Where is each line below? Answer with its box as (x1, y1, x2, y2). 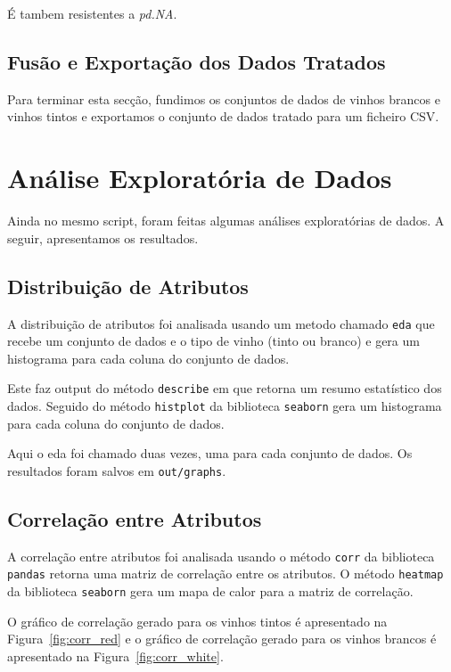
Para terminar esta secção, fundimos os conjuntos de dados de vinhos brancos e (7, 89, 440, 108)
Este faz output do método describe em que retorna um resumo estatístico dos (7, 379, 442, 397)
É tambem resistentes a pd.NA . (7, 4, 177, 22)
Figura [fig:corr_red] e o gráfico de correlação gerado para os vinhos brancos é (7, 629, 437, 648)
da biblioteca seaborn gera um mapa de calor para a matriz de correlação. (7, 582, 414, 601)
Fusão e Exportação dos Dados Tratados (7, 47, 386, 75)
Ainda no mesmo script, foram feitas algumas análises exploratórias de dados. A (7, 211, 445, 230)
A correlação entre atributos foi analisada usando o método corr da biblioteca (7, 546, 435, 565)
